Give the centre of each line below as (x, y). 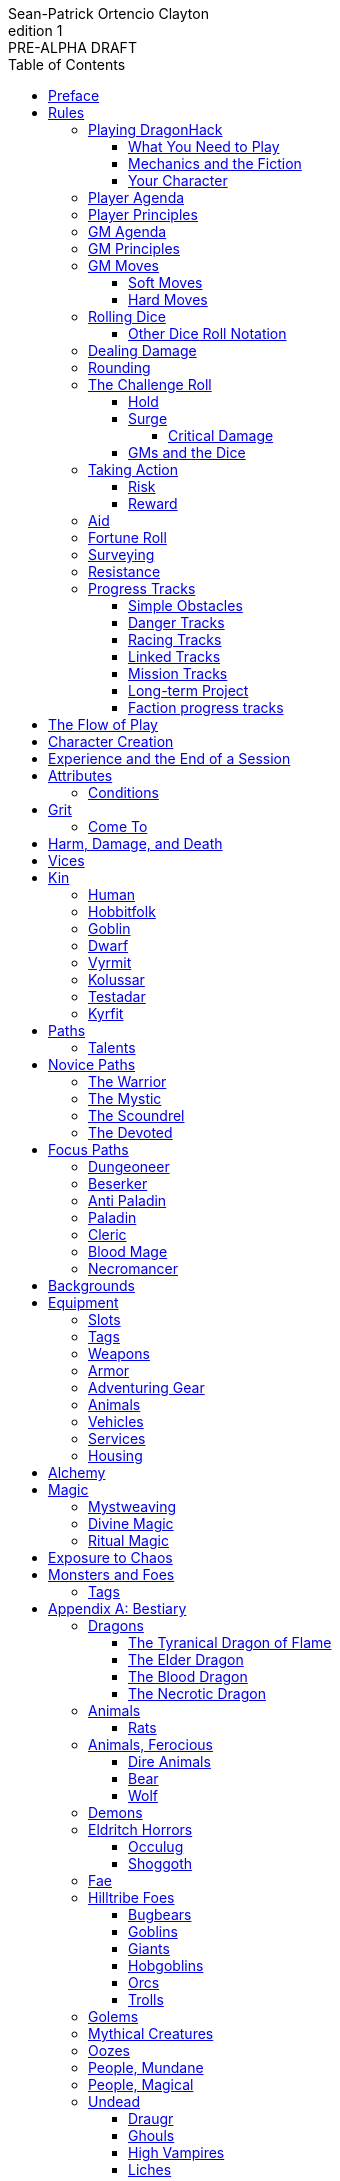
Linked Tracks (174, 656)
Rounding (119, 367)
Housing (115, 1455)
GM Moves (123, 265)
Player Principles (143, 214)
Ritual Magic (128, 1540)
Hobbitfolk (122, 911)
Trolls (146, 1999)
